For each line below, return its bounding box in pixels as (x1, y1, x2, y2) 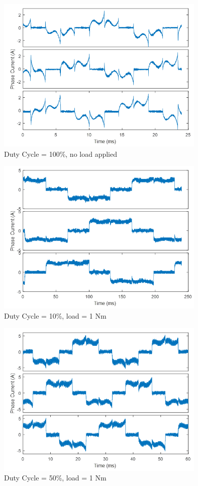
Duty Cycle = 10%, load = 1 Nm (4, 311, 107, 321)
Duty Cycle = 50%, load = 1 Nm (4, 472, 107, 483)
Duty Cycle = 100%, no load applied (4, 148, 117, 159)
